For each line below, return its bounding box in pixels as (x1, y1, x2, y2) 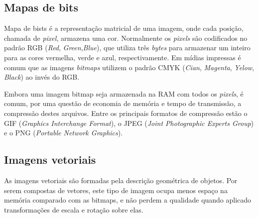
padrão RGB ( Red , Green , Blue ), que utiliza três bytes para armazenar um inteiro (4, 42, 251, 53)
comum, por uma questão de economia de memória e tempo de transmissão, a (4, 98, 242, 109)
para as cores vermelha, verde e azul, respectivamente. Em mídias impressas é (4, 52, 241, 62)
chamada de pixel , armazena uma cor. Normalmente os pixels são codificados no (4, 32, 248, 43)
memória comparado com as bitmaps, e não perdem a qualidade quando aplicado (4, 195, 252, 205)
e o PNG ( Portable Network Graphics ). (4, 127, 123, 138)
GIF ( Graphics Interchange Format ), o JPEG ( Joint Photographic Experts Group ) (4, 117, 254, 128)
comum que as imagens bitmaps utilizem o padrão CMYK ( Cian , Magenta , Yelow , (4, 62, 255, 72)
